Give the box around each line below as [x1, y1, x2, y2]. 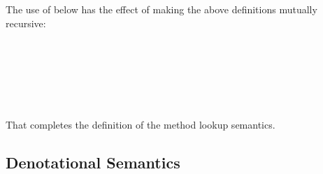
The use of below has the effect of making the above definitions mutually [6, 2, 317, 16]
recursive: [6, 15, 46, 30]
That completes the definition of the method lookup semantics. [6, 117, 275, 132]
